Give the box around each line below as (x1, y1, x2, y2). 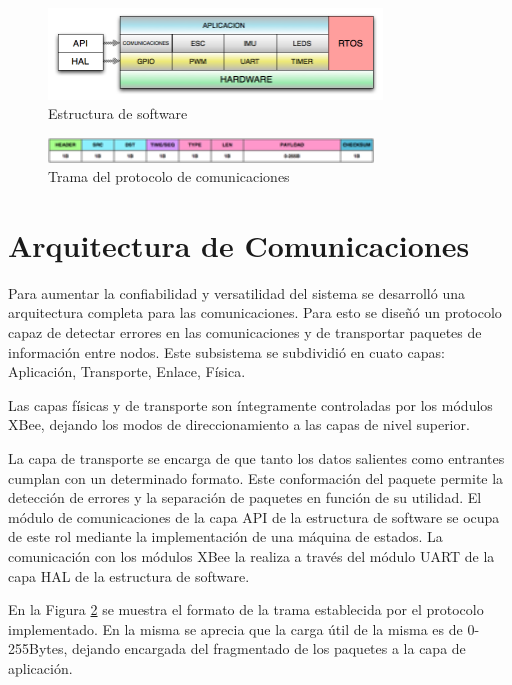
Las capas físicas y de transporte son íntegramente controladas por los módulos (8, 394, 493, 415)
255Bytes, (8, 638, 68, 659)
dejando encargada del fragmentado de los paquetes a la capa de (72, 638, 466, 659)
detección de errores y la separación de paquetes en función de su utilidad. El (8, 487, 482, 508)
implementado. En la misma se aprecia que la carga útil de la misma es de (8, 618, 463, 639)
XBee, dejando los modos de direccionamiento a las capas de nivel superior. (8, 414, 470, 435)
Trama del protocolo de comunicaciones (48, 166, 290, 187)
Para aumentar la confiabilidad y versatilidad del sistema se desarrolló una (8, 282, 465, 303)
